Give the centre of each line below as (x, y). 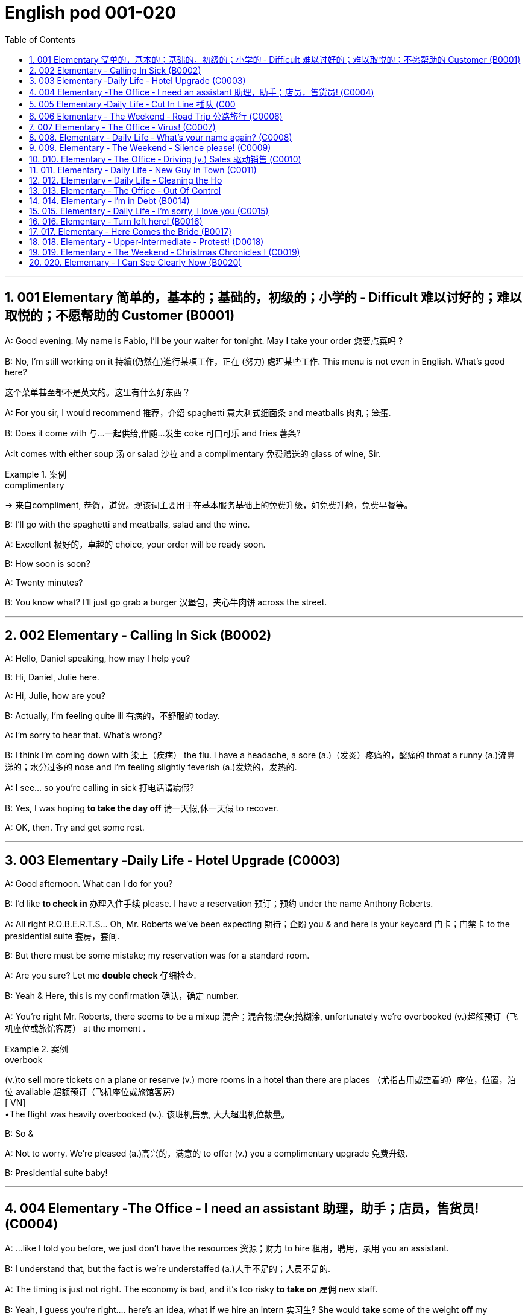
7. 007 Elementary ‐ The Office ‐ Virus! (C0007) (122, 127)
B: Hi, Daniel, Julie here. (52, 677)
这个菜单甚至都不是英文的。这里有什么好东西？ (98, 392)
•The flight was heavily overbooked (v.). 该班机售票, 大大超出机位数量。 (147, 1114)
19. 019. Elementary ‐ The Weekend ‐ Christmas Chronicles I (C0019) (165, 252)
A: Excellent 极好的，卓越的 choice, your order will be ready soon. (135, 544)
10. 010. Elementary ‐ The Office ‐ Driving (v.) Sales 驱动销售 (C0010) (165, 159)
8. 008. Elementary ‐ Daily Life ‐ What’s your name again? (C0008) (161, 137)
